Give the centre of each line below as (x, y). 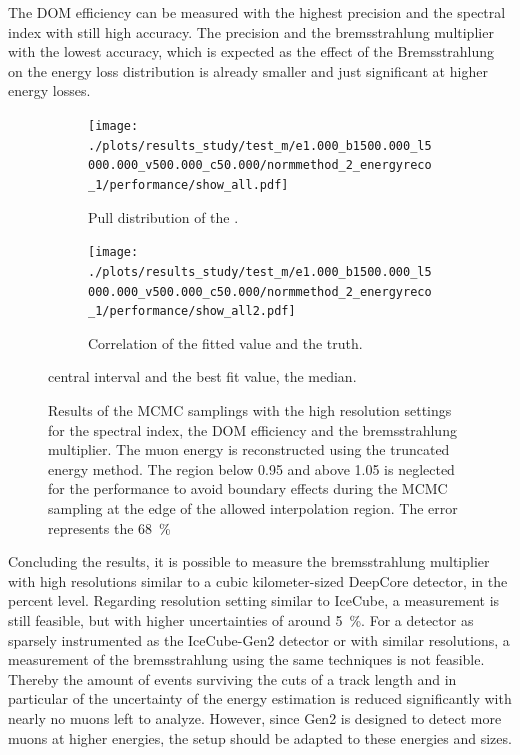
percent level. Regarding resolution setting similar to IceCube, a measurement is (254, 600)
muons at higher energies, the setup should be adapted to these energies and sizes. (260, 737)
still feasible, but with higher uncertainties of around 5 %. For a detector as (241, 619)
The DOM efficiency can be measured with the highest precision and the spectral (257, 12)
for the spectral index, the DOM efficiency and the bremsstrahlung (252, 429)
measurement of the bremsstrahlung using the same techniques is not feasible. (246, 659)
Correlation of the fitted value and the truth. (225, 342)
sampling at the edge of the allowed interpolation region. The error (253, 507)
